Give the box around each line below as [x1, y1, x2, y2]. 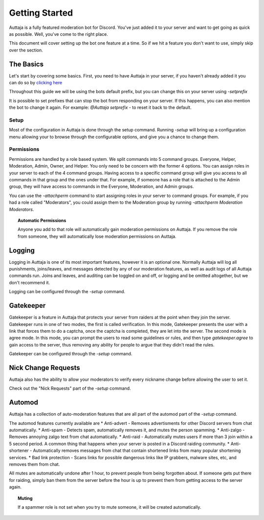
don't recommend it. [9, 279, 50, 285]
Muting [18, 495, 33, 501]
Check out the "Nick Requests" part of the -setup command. [9, 385, 132, 392]
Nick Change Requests [9, 363, 80, 372]
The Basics [9, 60, 44, 68]
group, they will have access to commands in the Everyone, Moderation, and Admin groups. [9, 184, 194, 190]
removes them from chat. [9, 461, 60, 468]
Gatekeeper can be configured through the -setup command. [9, 351, 132, 357]
